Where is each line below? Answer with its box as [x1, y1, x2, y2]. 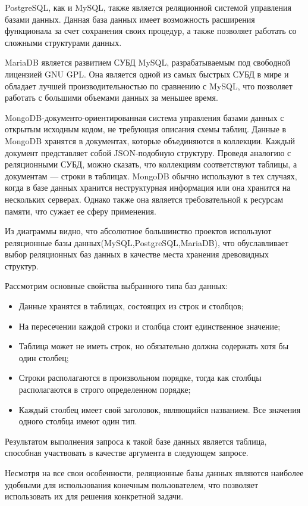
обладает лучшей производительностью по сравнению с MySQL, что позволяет [5, 79, 293, 92]
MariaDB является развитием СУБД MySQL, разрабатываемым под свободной [5, 56, 291, 69]
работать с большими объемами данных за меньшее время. [5, 91, 218, 104]
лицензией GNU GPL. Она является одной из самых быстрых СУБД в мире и [5, 67, 289, 80]
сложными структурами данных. [5, 36, 122, 48]
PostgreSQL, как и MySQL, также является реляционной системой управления [5, 1, 291, 13]
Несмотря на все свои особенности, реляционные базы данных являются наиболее [5, 467, 304, 479]
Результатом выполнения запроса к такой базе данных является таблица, [5, 434, 267, 447]
